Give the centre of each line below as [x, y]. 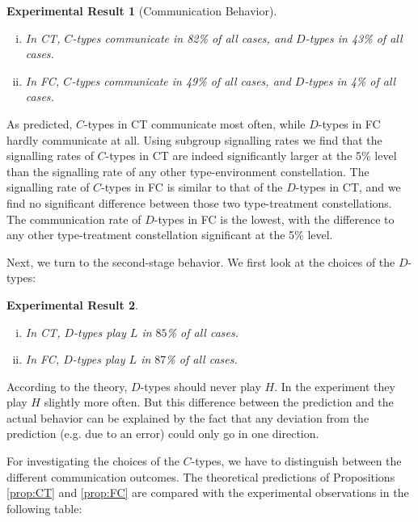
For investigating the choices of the [93, 461]
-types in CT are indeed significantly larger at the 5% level [251, 156]
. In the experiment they [335, 386]
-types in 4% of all [350, 80]
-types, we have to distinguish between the [296, 461]
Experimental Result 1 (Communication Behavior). [142, 11]
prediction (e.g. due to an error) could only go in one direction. [163, 434]
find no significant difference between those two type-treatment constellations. [199, 202]
